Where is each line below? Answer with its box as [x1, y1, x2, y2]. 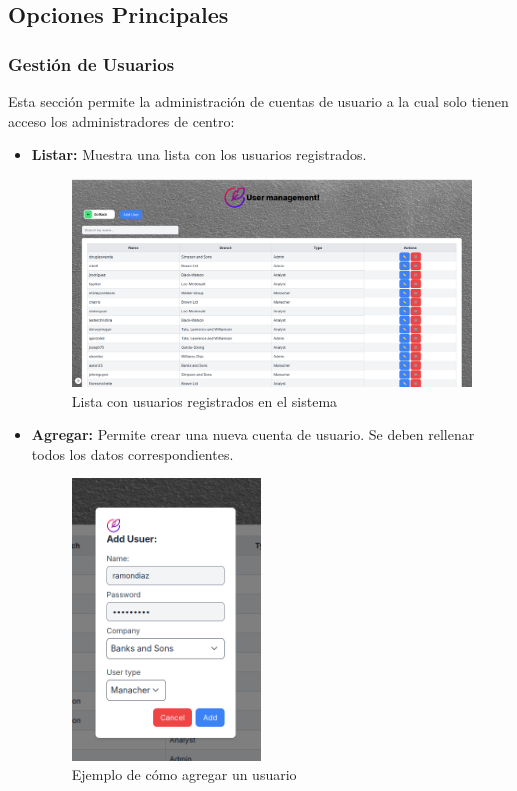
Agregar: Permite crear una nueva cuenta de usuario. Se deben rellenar [31, 424, 475, 445]
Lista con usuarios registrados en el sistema [71, 390, 338, 411]
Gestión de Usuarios [8, 51, 175, 76]
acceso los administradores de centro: [8, 110, 235, 131]
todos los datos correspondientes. [31, 443, 234, 464]
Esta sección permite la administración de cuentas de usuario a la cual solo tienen [8, 91, 509, 111]
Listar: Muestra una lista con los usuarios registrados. [31, 144, 367, 165]
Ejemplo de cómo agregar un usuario [71, 764, 297, 785]
